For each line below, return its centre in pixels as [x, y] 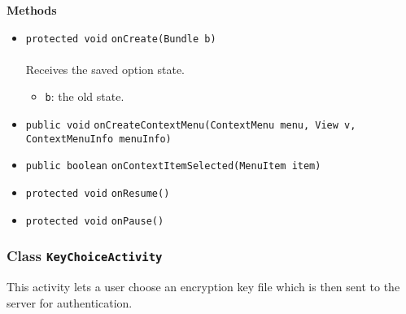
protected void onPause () [95, 221]
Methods [32, 10]
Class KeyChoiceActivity [85, 256]
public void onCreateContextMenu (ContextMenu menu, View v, [191, 126]
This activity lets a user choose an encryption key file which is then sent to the [203, 287]
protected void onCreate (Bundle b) [121, 39]
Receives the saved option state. [105, 69]
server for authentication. [70, 302]
